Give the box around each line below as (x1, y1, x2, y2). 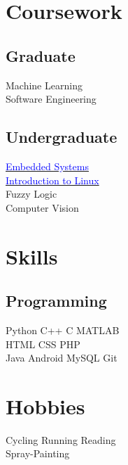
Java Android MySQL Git (6, 350, 118, 365)
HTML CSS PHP (6, 336, 80, 351)
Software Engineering (6, 91, 97, 106)
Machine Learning (6, 77, 83, 92)
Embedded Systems (6, 158, 89, 173)
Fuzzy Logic (6, 186, 57, 201)
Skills (6, 241, 58, 270)
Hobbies (6, 391, 85, 420)
